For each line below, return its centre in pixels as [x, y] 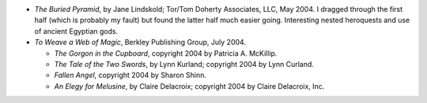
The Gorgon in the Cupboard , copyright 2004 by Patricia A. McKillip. [166, 53]
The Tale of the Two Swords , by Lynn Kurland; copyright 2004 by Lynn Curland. [184, 64]
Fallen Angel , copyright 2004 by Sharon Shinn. [130, 75]
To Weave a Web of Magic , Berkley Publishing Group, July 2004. [140, 42]
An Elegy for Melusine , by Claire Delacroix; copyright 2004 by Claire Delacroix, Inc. [189, 86]
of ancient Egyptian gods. [76, 31]
